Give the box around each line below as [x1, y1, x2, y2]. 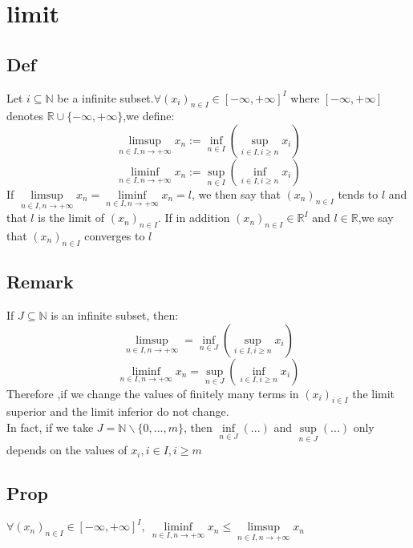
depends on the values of [6, 441, 128, 458]
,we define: [123, 107, 175, 124]
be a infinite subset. [57, 89, 154, 106]
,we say [358, 209, 394, 226]
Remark [6, 269, 74, 294]
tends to [338, 185, 379, 202]
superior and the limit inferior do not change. [6, 403, 229, 420]
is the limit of [38, 209, 105, 226]
